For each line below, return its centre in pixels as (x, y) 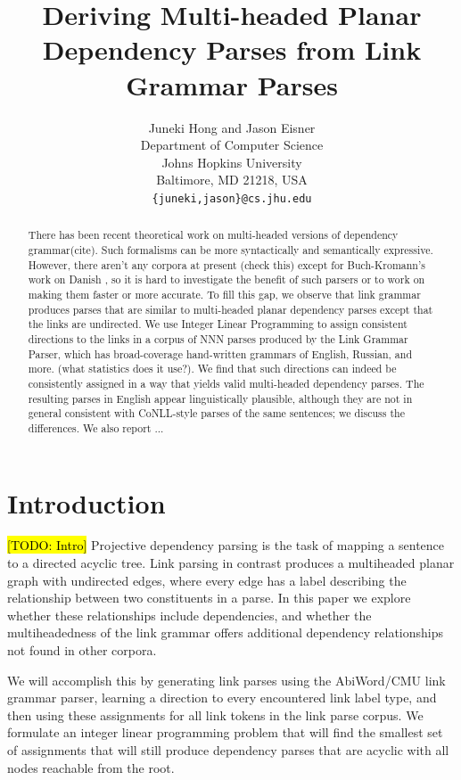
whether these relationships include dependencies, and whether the (189, 615)
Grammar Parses (232, 84)
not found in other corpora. (82, 650)
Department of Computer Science (232, 145)
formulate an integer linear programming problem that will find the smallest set (225, 732)
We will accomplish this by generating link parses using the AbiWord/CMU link (226, 680)
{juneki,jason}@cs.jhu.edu (232, 198)
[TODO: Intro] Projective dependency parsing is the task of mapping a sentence (226, 545)
